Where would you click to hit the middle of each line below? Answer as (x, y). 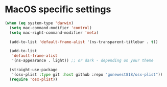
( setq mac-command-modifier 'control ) (51, 28)
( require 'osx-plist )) (33, 79)
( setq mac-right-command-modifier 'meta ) (54, 32)
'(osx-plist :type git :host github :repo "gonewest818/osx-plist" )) (87, 74)
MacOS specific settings (58, 9)
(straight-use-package (33, 70)
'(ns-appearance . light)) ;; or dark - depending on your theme (82, 61)
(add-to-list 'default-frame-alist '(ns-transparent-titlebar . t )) (84, 42)
